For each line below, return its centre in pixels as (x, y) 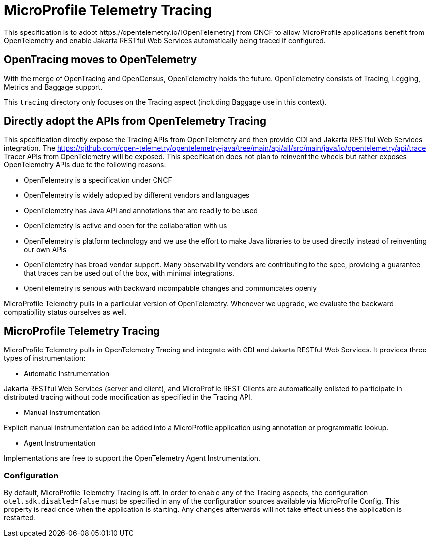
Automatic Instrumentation (67, 374)
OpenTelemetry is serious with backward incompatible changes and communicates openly (170, 288)
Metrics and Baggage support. (53, 87)
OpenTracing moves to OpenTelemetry (101, 60)
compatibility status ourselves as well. (66, 312)
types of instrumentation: (45, 358)
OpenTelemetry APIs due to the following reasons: (85, 165)
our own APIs (45, 250)
